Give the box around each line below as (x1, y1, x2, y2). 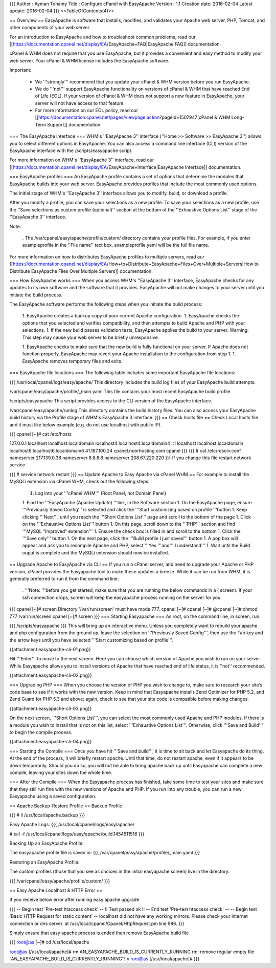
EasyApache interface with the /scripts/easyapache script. (9, 147, 133, 154)
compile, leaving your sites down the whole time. (9, 769, 112, 776)
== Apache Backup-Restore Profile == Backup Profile (9, 803, 123, 809)
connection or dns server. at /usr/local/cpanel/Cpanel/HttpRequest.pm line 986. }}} (9, 920, 185, 927)
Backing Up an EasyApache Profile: (9, 840, 84, 847)
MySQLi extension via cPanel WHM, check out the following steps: (9, 479, 150, 485)
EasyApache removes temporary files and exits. (22, 358, 123, 364)
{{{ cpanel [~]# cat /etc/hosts (9, 431, 72, 437)
